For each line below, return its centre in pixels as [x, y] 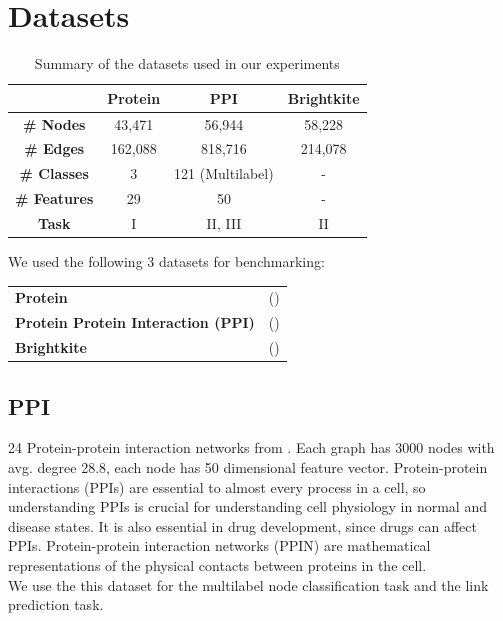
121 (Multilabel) [224, 173]
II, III [224, 222]
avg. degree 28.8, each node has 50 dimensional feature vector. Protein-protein [248, 466]
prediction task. [56, 604]
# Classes [54, 173]
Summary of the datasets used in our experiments [187, 63]
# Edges [54, 148]
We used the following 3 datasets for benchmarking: [166, 261]
